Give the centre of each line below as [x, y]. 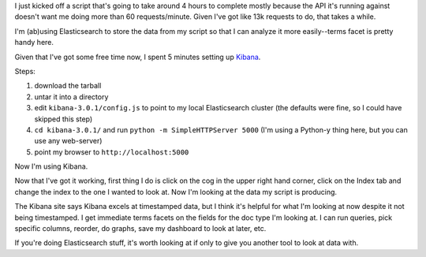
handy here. [34, 43]
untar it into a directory [71, 97]
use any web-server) [68, 141]
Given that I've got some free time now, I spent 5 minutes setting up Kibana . [138, 57]
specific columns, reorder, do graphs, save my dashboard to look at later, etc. [140, 229]
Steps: [25, 71]
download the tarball [68, 86]
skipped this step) [64, 119]
